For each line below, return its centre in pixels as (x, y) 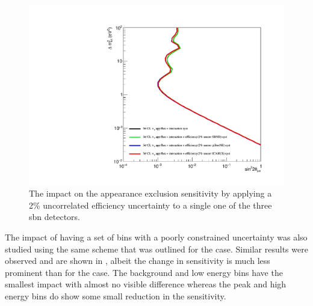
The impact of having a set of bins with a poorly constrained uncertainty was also (156, 237)
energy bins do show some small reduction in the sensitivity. (116, 296)
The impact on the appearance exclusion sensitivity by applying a (150, 193)
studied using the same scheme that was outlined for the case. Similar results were (156, 249)
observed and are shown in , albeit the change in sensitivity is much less (138, 261)
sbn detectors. (54, 217)
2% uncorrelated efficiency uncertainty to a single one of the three (150, 205)
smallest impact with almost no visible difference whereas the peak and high (146, 284)
